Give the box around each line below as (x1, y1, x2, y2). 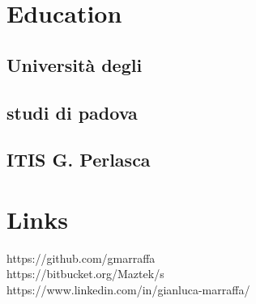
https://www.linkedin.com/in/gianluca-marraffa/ (6, 281, 250, 298)
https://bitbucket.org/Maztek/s (6, 265, 164, 282)
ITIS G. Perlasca (6, 147, 151, 172)
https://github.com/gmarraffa (6, 249, 156, 266)
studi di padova (6, 99, 138, 125)
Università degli (6, 52, 143, 77)
